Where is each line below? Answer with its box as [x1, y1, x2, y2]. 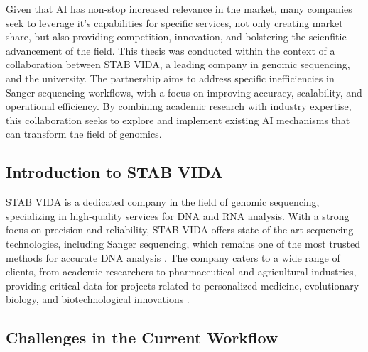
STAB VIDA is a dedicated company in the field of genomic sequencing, [6, 194, 320, 209]
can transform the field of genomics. [6, 126, 162, 141]
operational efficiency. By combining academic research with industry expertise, [6, 99, 352, 114]
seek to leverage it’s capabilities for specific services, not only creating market [6, 15, 343, 30]
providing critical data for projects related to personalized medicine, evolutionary [6, 277, 359, 292]
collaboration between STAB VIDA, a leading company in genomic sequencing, [6, 57, 350, 72]
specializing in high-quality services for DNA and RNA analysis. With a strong [6, 208, 350, 223]
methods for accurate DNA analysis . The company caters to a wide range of [6, 250, 340, 265]
